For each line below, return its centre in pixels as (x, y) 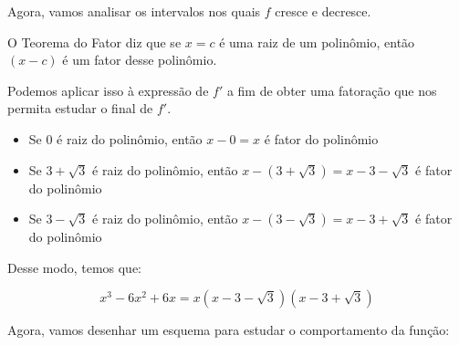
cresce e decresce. (323, 11)
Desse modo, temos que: (74, 267)
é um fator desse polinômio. (140, 60)
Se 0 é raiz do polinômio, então (115, 138)
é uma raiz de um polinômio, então (317, 42)
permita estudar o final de (80, 108)
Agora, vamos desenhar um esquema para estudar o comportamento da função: (229, 330)
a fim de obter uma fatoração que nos (332, 90)
